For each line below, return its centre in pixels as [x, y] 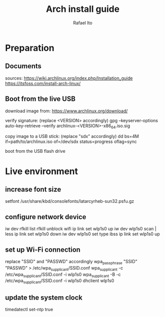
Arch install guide [83, 9]
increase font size [33, 189]
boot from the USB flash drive [35, 151]
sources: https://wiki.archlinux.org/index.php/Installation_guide [69, 78]
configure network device [46, 217]
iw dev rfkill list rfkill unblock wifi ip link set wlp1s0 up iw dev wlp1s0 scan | [81, 229]
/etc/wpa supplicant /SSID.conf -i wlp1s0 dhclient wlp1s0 [60, 281]
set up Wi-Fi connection [43, 249]
